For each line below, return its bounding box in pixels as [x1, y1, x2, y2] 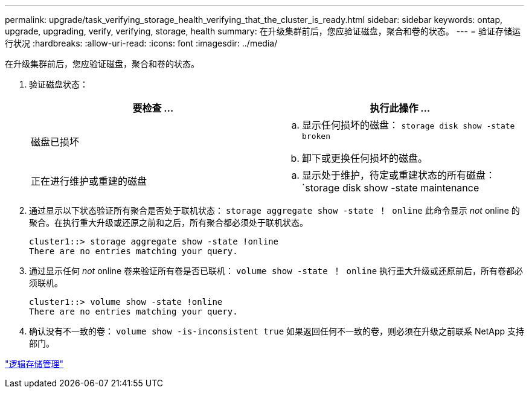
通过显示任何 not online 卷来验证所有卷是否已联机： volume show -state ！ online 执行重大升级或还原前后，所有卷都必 [29, 266, 524, 276]
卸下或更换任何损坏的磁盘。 [302, 152, 428, 164]
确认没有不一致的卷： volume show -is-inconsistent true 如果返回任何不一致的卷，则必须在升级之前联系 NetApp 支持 [29, 326, 524, 336]
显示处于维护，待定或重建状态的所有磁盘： [302, 169, 496, 181]
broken [302, 132, 330, 141]
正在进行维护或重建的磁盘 [31, 175, 147, 187]
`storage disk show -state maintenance [302, 182, 479, 194]
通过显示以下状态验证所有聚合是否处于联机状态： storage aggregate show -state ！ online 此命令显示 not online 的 [29, 205, 520, 216]
